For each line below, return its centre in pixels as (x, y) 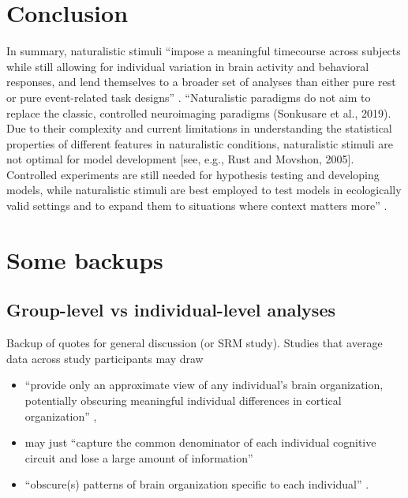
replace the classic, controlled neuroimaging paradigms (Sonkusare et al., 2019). (199, 112)
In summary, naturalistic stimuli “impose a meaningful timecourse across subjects (204, 51)
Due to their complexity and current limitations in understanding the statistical (199, 128)
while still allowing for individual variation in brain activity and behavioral (188, 66)
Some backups (85, 259)
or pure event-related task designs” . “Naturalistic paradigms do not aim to (189, 97)
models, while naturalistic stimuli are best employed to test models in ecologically (204, 190)
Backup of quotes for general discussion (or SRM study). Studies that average (195, 343)
